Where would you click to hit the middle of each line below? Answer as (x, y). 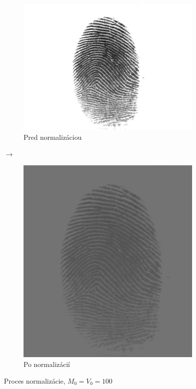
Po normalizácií (47, 364)
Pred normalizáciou (53, 137)
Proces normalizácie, (35, 380)
